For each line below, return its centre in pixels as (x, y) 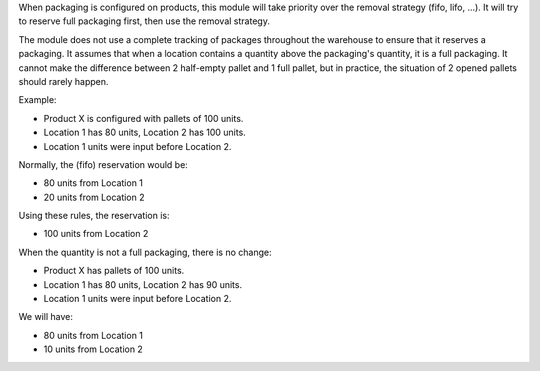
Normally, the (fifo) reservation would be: (103, 164)
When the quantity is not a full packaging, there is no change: (145, 252)
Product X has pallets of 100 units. (114, 271)
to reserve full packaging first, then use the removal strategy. (144, 21)
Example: (37, 100)
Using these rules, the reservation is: (94, 216)
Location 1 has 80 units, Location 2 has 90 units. (143, 284)
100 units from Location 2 (96, 234)
